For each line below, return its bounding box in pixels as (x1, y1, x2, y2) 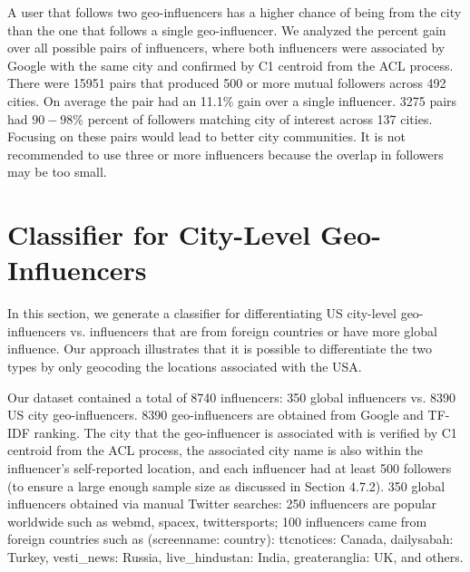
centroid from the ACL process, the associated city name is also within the (7, 441, 424, 460)
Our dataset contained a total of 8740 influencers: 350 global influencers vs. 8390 (7, 387, 455, 406)
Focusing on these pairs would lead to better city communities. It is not (7, 127, 406, 146)
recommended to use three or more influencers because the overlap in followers (7, 144, 444, 163)
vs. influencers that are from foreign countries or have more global (70, 321, 437, 340)
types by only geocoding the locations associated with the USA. (7, 357, 362, 376)
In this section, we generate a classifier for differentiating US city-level (7, 304, 397, 323)
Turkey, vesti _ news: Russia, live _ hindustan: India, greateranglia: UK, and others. (7, 547, 464, 566)
